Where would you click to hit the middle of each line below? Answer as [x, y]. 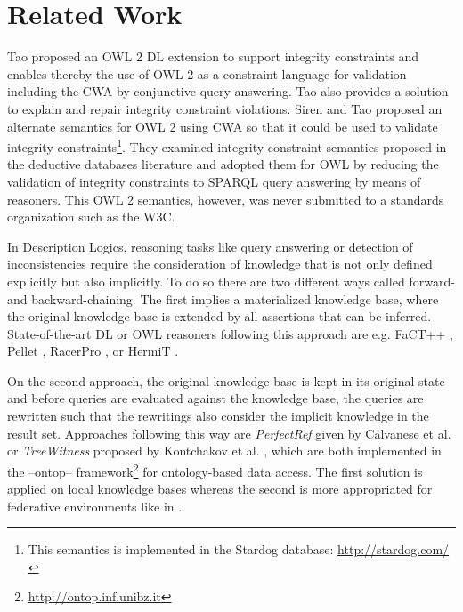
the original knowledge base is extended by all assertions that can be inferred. [219, 316]
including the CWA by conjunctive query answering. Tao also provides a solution [228, 91]
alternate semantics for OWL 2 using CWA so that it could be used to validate [223, 126]
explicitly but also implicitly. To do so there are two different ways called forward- [231, 281]
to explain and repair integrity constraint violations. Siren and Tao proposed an [225, 108]
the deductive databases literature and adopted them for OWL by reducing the [223, 164]
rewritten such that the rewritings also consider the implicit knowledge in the [218, 416]
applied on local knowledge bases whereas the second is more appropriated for [220, 489]
